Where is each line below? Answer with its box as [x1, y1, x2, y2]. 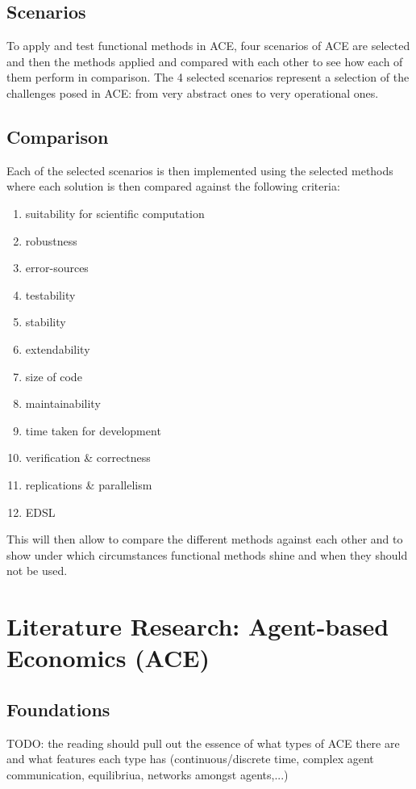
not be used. [6, 562, 68, 579]
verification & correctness [25, 449, 151, 466]
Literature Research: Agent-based [6, 610, 389, 643]
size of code [25, 367, 82, 384]
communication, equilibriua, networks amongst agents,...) [6, 766, 289, 783]
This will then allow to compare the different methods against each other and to [6, 531, 403, 548]
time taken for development [25, 422, 161, 439]
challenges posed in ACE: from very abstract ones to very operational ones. [6, 84, 379, 101]
